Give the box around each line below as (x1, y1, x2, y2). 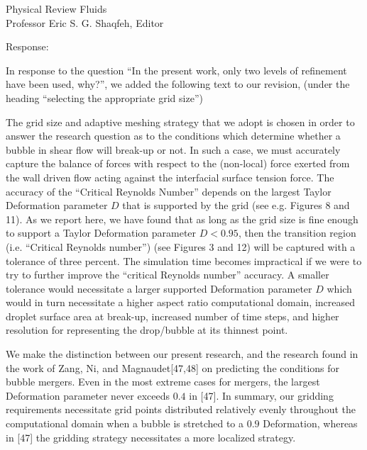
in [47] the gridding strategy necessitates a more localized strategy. (6, 429, 296, 444)
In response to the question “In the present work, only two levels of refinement (6, 62, 347, 77)
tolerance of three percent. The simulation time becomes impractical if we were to (6, 253, 362, 268)
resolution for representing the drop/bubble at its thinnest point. (6, 322, 288, 337)
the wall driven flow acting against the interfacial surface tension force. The (6, 169, 334, 184)
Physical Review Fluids (6, 1, 107, 16)
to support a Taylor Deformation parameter (6, 225, 197, 240)
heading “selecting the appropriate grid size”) (6, 90, 203, 105)
